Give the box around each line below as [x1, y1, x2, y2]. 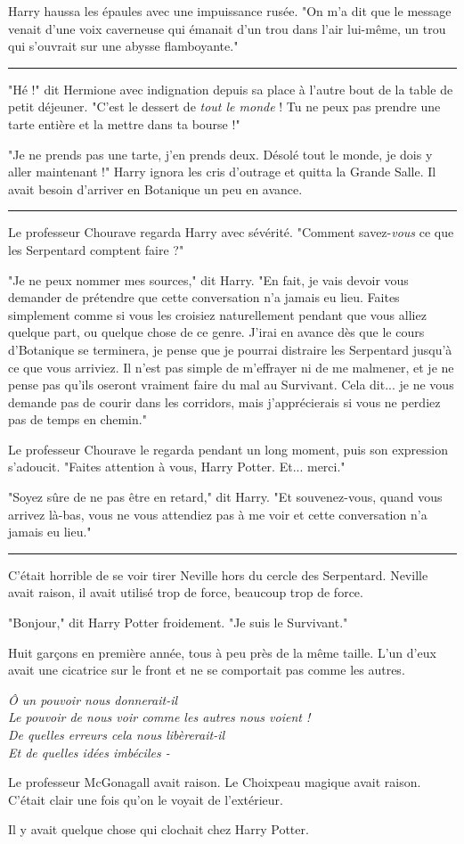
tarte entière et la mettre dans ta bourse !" [8, 114, 240, 133]
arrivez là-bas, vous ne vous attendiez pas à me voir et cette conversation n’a [8, 504, 427, 523]
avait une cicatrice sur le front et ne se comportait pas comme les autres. [8, 660, 405, 679]
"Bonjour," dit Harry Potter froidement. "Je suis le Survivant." [8, 613, 348, 632]
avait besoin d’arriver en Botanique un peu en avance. [8, 179, 303, 198]
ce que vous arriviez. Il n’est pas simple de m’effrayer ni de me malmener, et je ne [8, 357, 454, 376]
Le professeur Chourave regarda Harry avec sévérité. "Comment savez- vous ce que [8, 223, 454, 242]
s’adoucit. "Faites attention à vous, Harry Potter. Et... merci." [8, 457, 346, 476]
